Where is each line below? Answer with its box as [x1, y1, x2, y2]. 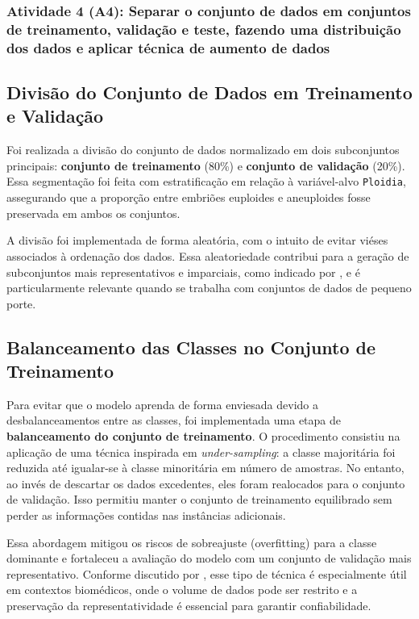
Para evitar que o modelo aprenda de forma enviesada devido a [6, 395, 318, 412]
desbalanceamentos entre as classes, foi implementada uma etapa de [6, 412, 341, 429]
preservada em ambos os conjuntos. [6, 204, 180, 221]
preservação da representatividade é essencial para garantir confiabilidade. [6, 597, 371, 613]
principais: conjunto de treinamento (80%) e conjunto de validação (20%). [6, 157, 405, 174]
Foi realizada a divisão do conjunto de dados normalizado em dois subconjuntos [6, 141, 400, 158]
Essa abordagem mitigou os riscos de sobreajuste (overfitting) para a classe [6, 533, 377, 550]
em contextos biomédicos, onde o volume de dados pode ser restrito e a [6, 581, 358, 598]
